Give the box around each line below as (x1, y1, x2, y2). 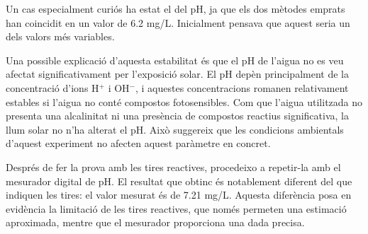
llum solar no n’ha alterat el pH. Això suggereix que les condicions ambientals (6, 122, 344, 136)
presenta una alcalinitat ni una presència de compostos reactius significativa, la (6, 108, 349, 123)
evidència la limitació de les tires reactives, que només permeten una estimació (6, 201, 347, 216)
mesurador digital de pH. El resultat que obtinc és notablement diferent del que (6, 173, 352, 188)
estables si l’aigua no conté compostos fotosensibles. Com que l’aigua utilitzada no (6, 94, 363, 109)
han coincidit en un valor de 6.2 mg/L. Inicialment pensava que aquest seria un (6, 15, 350, 30)
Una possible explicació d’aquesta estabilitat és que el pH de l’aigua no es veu (6, 52, 344, 67)
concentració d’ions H (6, 80, 99, 95)
